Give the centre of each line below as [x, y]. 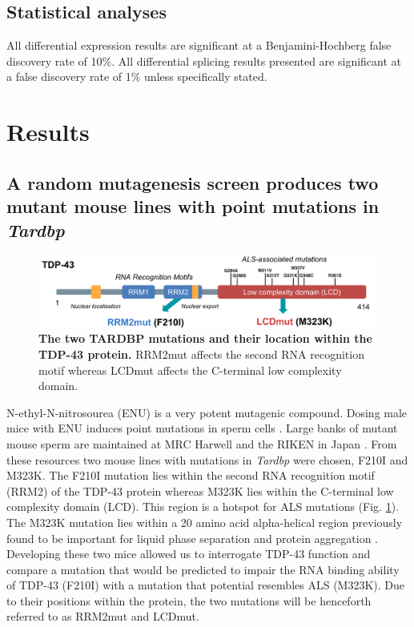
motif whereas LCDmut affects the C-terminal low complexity [190, 370]
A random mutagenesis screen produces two [193, 182]
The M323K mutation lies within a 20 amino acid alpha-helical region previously [205, 522]
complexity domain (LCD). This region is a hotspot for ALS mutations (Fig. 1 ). [203, 506]
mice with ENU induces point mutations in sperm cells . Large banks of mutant [202, 428]
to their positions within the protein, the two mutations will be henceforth [189, 600]
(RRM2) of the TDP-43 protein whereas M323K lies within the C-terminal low [200, 490]
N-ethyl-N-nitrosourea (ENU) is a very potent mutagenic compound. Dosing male [207, 412]
